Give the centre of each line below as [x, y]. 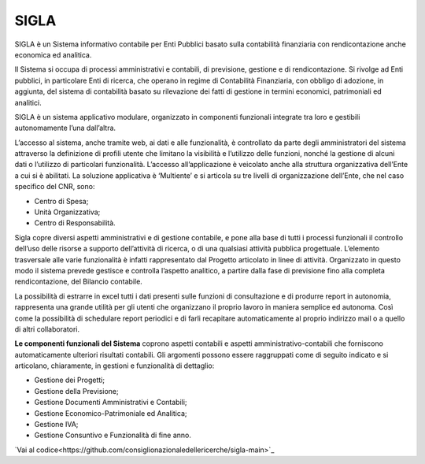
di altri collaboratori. [47, 329]
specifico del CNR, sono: [55, 187]
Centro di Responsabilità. [75, 223]
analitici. [28, 102]
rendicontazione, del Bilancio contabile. [79, 282]
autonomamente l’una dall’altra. [65, 128]
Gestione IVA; [56, 425]
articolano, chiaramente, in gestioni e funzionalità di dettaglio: [115, 366]
